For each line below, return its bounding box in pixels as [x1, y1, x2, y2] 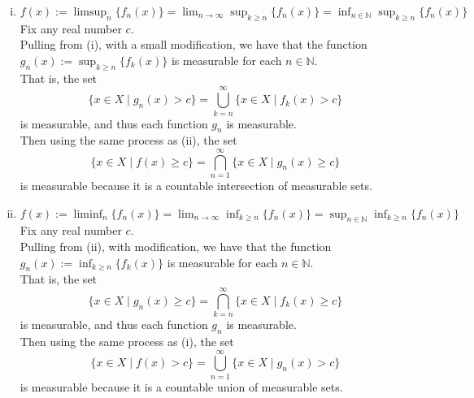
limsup [73, 6, 107, 18]
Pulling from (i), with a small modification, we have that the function [20, 36, 367, 53]
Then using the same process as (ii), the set [20, 132, 237, 149]
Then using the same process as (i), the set [20, 332, 234, 349]
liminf [73, 208, 102, 220]
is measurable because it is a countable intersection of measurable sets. [20, 177, 372, 194]
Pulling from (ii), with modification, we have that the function [20, 238, 332, 254]
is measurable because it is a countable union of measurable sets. [20, 378, 343, 395]
